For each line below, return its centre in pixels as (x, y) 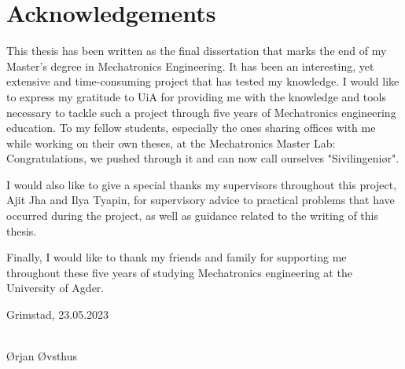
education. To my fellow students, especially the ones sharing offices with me (191, 128)
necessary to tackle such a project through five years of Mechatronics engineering (201, 112)
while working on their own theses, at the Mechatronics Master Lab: (171, 142)
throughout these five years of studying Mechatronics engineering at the (179, 272)
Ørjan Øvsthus (42, 356)
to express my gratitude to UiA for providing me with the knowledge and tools (196, 96)
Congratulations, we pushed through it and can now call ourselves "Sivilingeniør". (203, 158)
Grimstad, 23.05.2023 (58, 314)
